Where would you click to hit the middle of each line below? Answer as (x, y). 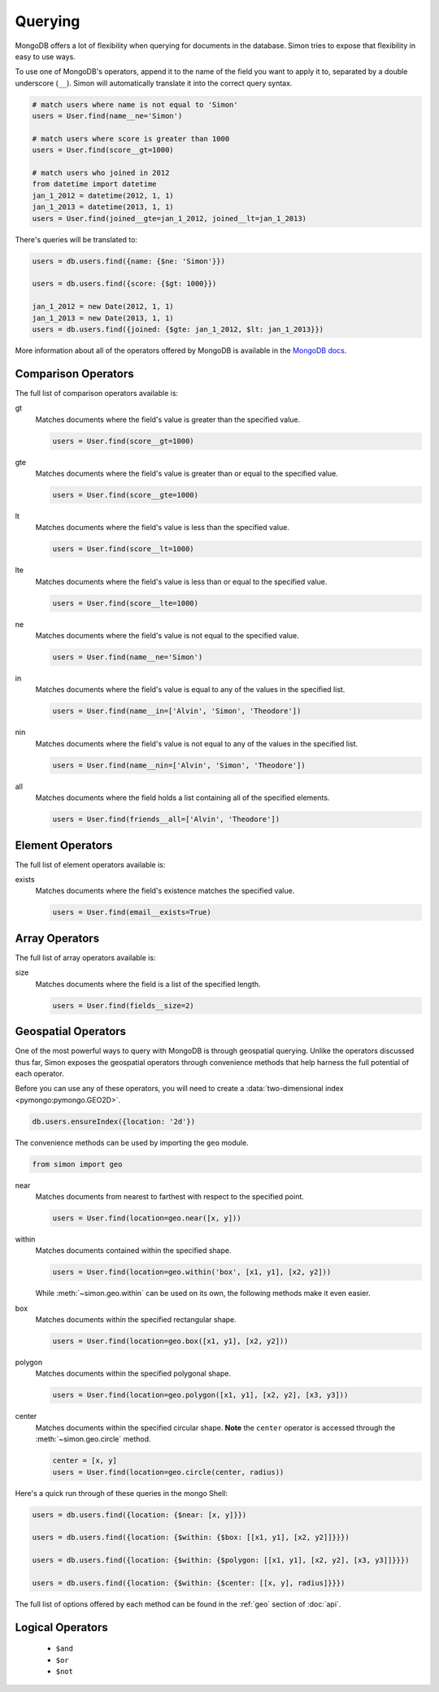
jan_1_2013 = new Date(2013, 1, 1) (103, 318)
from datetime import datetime (95, 184)
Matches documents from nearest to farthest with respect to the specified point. (170, 1197)
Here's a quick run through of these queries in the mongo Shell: (121, 1493)
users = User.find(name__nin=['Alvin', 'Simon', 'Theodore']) (179, 765)
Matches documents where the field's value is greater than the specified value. (168, 420)
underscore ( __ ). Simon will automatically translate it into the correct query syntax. (154, 83)
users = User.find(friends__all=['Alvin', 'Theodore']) (166, 820)
